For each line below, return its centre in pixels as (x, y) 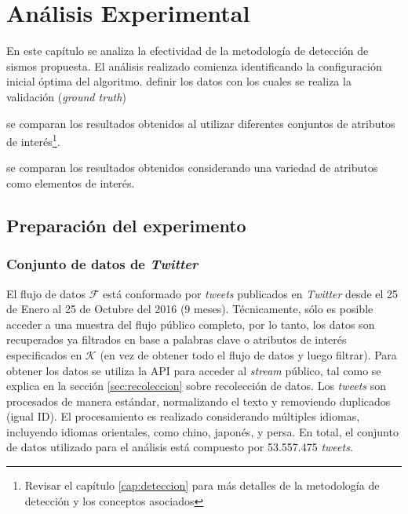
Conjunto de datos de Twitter (102, 264)
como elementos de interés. (71, 182)
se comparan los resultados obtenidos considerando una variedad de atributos (192, 168)
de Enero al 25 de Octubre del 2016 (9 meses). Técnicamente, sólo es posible (190, 309)
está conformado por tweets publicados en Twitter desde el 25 (250, 293)
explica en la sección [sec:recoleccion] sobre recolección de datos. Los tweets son (197, 386)
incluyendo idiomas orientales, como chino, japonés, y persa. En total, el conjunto (202, 431)
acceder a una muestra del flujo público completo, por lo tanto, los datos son (191, 324)
